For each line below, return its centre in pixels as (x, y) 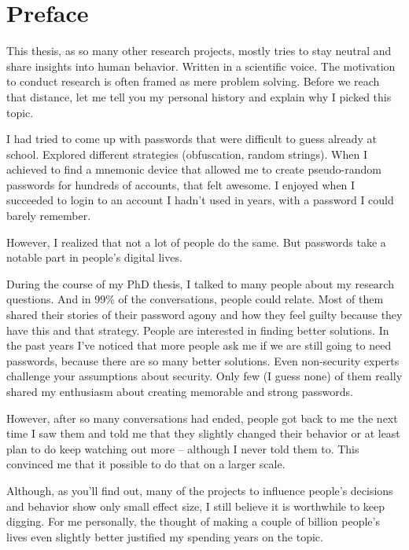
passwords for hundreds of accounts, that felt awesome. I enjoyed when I (181, 184)
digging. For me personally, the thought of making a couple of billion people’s (193, 521)
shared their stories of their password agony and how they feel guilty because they (204, 315)
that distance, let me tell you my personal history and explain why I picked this (199, 96)
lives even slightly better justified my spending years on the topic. (165, 536)
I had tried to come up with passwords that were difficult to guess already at (192, 139)
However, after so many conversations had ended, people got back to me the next (202, 418)
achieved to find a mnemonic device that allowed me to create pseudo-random (194, 169)
